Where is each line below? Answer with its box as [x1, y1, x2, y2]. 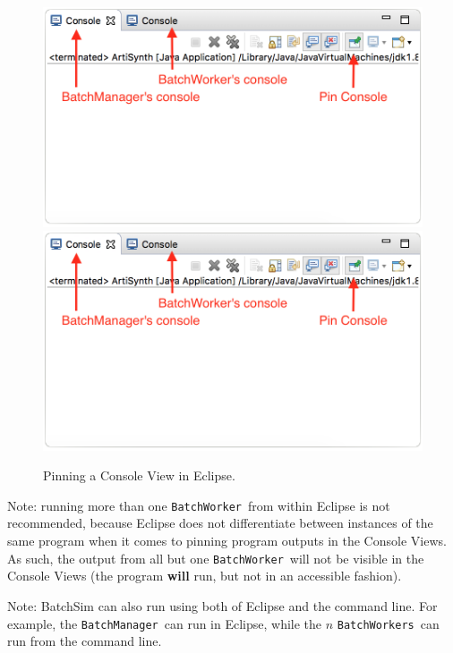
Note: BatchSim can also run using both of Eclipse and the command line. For [7, 596, 438, 615]
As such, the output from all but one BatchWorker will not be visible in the [7, 548, 424, 567]
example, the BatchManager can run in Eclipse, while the [7, 614, 322, 632]
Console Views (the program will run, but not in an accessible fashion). [7, 566, 402, 585]
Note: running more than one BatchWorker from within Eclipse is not [7, 496, 390, 514]
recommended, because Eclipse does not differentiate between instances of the [7, 513, 433, 532]
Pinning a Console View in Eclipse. [43, 466, 235, 485]
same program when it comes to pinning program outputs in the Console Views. [7, 531, 447, 550]
